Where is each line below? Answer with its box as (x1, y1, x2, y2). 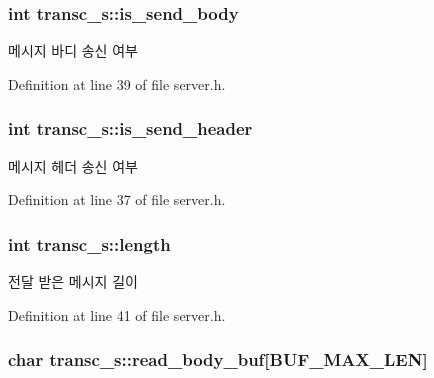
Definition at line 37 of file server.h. (8, 189, 226, 210)
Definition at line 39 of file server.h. (8, 73, 226, 94)
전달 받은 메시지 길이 (8, 271, 138, 292)
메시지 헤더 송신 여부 (8, 155, 138, 176)
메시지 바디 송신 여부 (8, 40, 138, 61)
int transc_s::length (8, 231, 171, 256)
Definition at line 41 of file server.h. (8, 304, 226, 325)
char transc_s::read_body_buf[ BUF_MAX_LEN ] (8, 347, 428, 372)
